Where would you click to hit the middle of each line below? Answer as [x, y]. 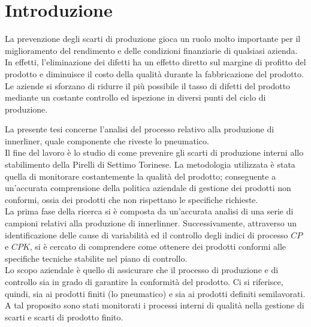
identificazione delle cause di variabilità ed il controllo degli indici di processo [147, 234]
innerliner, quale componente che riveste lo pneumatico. [107, 140]
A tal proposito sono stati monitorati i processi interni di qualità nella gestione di [155, 305]
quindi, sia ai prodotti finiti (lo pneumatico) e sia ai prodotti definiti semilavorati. [155, 293]
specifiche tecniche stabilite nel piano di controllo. [96, 258]
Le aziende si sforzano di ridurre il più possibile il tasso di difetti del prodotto [148, 85]
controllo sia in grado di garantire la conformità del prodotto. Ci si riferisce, [144, 281]
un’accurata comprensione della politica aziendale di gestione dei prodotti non [148, 188]
